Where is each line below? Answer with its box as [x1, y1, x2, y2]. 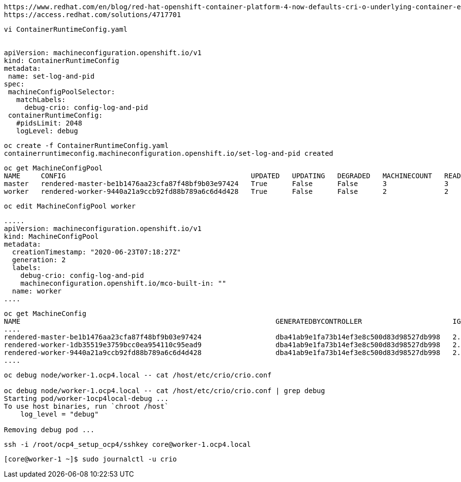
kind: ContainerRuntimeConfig [4, 57, 120, 64]
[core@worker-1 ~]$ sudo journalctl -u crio [4, 455, 177, 463]
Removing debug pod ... [4, 426, 95, 434]
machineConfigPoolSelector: [8, 88, 115, 96]
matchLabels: [16, 96, 66, 104]
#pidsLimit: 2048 [16, 119, 83, 127]
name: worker [12, 287, 62, 295]
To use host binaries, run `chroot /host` [4, 402, 169, 410]
